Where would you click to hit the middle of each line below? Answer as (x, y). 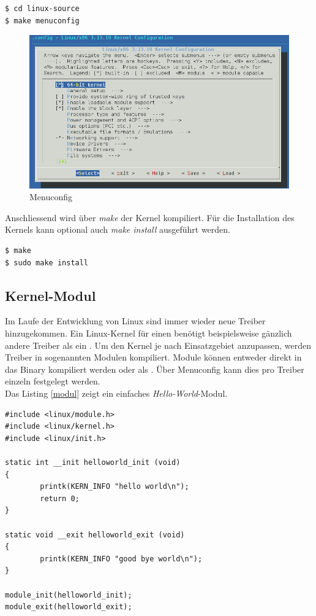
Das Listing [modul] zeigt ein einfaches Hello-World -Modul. (116, 393)
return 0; (60, 498)
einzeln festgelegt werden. (53, 381)
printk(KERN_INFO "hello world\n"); (115, 487)
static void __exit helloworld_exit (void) (95, 535)
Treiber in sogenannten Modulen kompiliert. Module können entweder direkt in (153, 357)
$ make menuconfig (42, 21)
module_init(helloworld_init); (69, 595)
